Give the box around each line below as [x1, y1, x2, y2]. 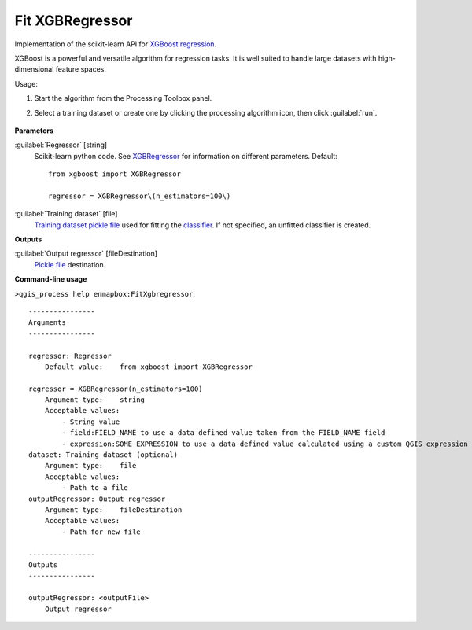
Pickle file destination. [34, 260, 106, 269]
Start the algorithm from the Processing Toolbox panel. [34, 94, 212, 103]
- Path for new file [61, 527, 141, 536]
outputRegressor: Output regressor [28, 494, 166, 503]
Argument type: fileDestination [44, 506, 183, 514]
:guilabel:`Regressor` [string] [14, 140, 108, 149]
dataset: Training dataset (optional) [28, 451, 179, 459]
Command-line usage [14, 274, 87, 284]
